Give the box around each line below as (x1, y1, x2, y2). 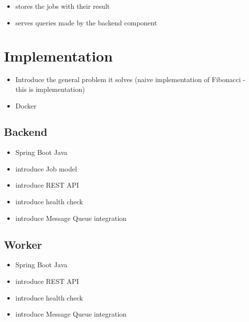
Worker (4, 236, 42, 252)
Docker (15, 100, 37, 110)
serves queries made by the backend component (15, 17, 157, 27)
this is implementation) (15, 84, 85, 94)
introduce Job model (15, 163, 77, 173)
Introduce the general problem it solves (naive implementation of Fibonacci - (15, 74, 246, 85)
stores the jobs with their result (15, 1, 110, 11)
